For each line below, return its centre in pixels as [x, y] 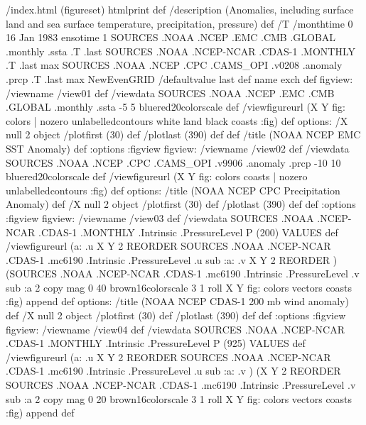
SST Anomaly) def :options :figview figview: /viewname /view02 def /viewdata [178, 148]
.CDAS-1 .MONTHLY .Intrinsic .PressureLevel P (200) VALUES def [188, 232]
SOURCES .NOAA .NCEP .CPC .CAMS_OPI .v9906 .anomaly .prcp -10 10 [173, 162]
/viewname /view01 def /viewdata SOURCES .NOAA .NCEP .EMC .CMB [170, 93]
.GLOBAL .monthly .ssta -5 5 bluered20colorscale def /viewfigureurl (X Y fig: [176, 107]
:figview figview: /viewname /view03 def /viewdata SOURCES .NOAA [160, 217]
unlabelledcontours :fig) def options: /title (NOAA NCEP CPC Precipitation [173, 190]
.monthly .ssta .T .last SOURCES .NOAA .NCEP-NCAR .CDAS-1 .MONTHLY [181, 51]
